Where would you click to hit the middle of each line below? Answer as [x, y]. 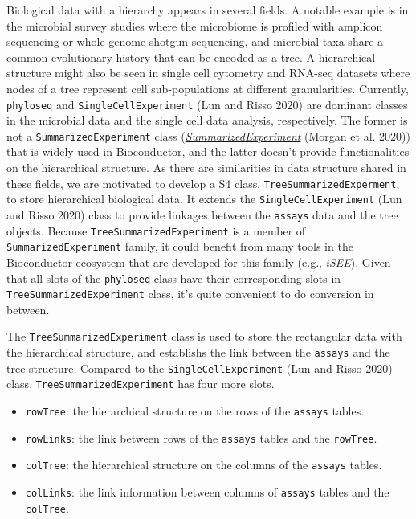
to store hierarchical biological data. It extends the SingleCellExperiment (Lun [204, 199]
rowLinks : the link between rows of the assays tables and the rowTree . [201, 437]
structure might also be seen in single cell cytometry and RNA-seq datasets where [208, 73]
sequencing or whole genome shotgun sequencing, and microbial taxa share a [195, 41]
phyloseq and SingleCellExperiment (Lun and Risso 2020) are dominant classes [207, 104]
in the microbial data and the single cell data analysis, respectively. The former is [207, 120]
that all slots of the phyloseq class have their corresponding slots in [174, 278]
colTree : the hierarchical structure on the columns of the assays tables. [204, 465]
